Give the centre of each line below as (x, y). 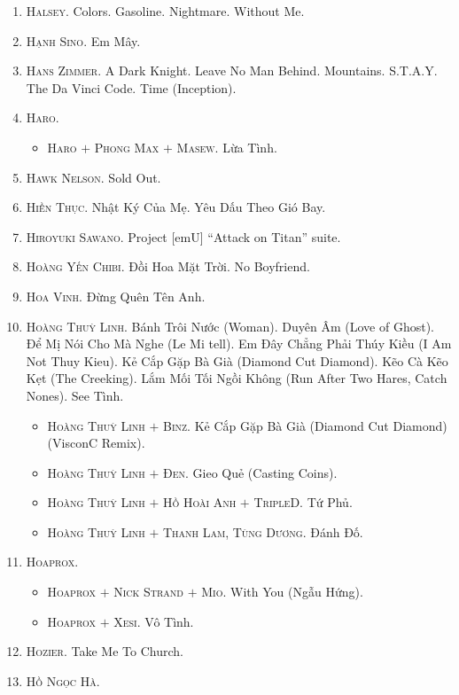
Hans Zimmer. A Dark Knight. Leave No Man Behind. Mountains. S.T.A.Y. (232, 70)
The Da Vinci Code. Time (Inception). (131, 87)
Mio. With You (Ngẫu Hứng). (282, 592)
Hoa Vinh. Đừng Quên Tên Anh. (116, 296)
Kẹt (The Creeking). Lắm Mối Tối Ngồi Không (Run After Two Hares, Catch (237, 378)
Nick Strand (149, 592)
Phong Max (127, 147)
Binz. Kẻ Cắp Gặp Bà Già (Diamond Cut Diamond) (305, 425)
